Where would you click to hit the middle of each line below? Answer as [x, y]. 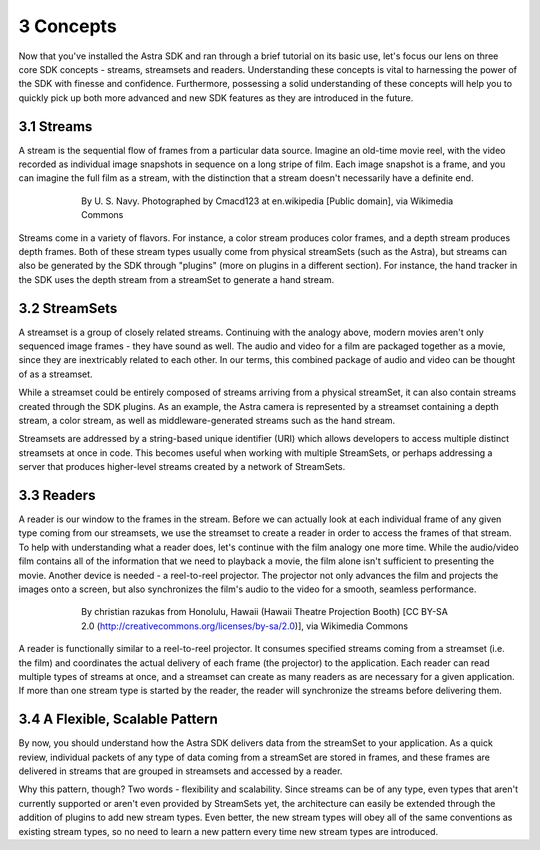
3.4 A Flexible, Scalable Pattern [118, 719]
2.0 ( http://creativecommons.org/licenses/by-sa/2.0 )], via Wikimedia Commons [245, 626]
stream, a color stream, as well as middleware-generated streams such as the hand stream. [207, 420]
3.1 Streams [55, 126]
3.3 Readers [57, 495]
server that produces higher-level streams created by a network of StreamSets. [182, 467]
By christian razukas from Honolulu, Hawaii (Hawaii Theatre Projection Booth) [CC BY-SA [265, 612]
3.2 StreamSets [68, 308]
